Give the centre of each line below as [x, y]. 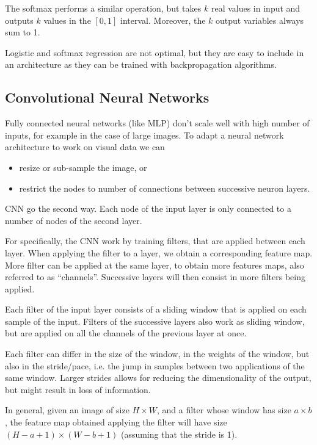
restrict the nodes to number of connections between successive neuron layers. [165, 188]
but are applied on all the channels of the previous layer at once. [126, 333]
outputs [19, 20]
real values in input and [256, 8]
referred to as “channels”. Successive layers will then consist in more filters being [155, 277]
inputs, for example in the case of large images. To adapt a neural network [144, 135]
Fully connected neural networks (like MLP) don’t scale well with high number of [157, 123]
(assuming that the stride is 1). [179, 434]
